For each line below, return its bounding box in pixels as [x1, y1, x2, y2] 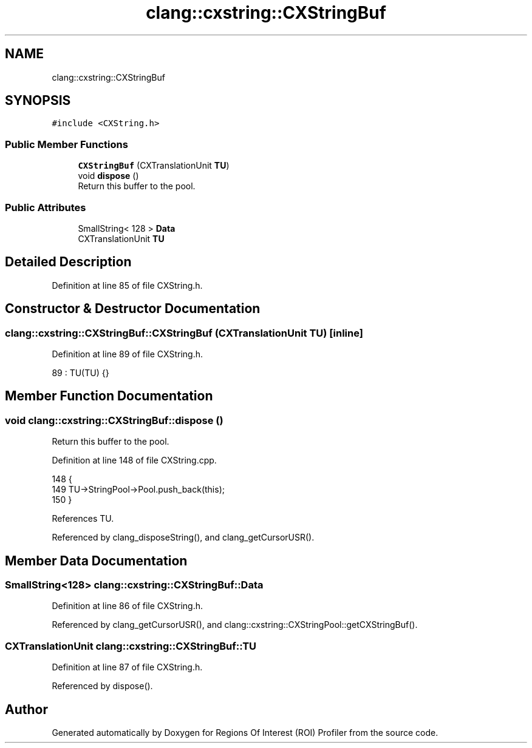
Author [5, 701, 48, 717]
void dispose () [78, 170, 139, 181]
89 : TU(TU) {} [52, 368, 109, 378]
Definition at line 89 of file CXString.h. [52, 349, 203, 359]
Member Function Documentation [5, 388, 213, 404]
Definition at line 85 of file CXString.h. [52, 280, 203, 291]
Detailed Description [5, 254, 132, 270]
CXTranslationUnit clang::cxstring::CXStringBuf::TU [5, 639, 257, 652]
